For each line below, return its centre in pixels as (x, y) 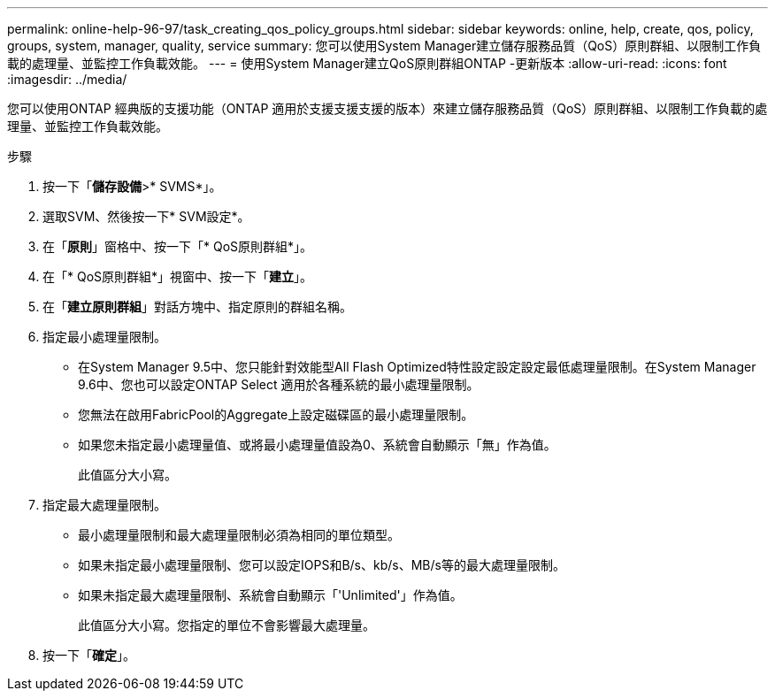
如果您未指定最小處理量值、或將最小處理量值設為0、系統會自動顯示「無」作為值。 (317, 445)
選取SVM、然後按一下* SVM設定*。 (146, 216)
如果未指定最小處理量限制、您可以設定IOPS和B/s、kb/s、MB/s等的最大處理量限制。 (322, 565)
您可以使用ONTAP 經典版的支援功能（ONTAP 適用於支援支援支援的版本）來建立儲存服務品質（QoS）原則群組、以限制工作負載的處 (387, 108)
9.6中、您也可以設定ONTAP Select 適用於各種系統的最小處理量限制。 (279, 384)
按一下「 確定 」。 (89, 655)
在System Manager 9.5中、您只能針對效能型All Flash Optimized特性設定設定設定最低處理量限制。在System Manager (417, 367)
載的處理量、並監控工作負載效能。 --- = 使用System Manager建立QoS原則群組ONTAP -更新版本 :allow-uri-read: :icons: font (367, 63)
